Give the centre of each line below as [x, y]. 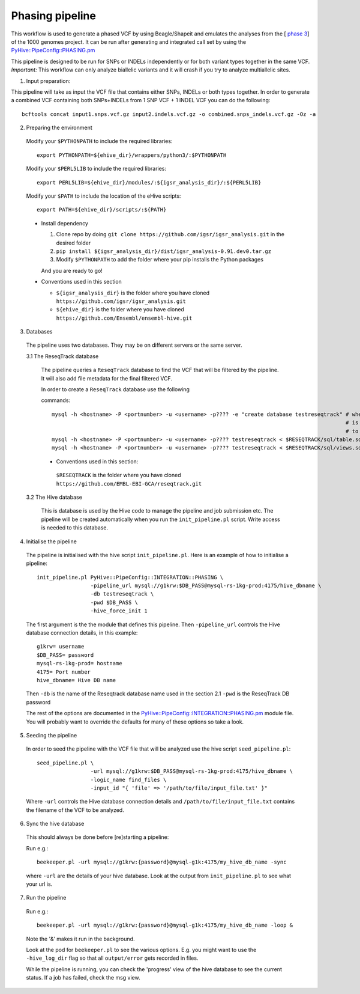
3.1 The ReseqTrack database [62, 356]
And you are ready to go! [72, 270]
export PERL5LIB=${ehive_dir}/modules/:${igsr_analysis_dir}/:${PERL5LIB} [149, 182]
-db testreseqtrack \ [122, 594]
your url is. [39, 884]
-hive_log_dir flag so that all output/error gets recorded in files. [112, 958]
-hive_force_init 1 [119, 611]
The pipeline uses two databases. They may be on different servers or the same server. [134, 345]
